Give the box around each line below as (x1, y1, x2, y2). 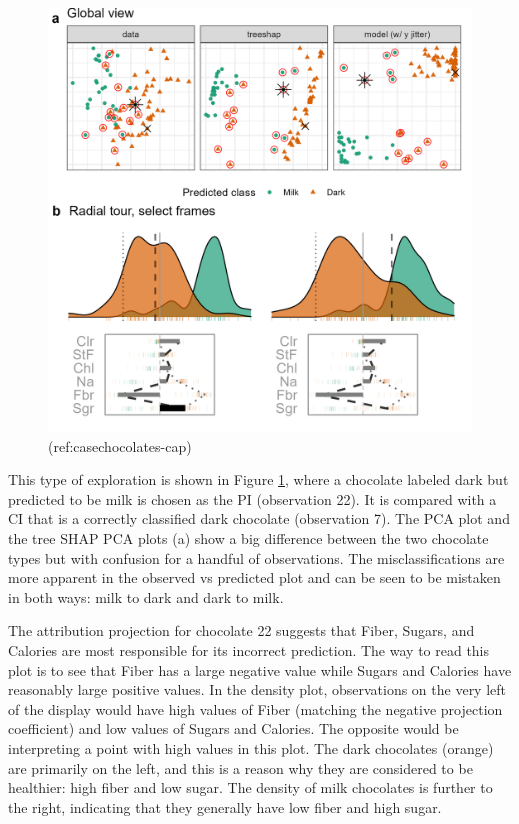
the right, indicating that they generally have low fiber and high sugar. (8, 796, 442, 817)
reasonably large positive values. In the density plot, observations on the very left (8, 679, 507, 700)
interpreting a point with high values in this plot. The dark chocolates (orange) (8, 737, 494, 758)
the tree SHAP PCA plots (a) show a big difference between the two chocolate (8, 527, 489, 548)
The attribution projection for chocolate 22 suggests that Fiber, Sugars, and (8, 620, 475, 641)
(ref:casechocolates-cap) (48, 435, 192, 456)
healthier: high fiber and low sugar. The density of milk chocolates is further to (8, 777, 493, 798)
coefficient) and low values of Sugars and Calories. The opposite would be (8, 718, 459, 739)
